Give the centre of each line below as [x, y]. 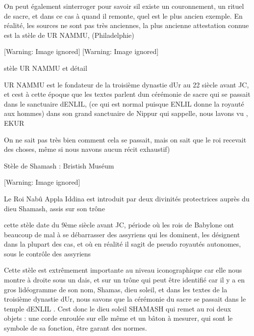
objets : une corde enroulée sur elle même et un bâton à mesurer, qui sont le [118, 318]
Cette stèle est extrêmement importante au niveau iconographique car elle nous [123, 270]
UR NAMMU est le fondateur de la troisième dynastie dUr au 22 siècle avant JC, [127, 84]
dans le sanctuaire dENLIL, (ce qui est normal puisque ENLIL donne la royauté [124, 103]
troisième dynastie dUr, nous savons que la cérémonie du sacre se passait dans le [125, 299]
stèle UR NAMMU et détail [46, 68]
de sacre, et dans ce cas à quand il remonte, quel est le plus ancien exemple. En [123, 15]
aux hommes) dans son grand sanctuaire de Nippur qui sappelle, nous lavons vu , [126, 113]
